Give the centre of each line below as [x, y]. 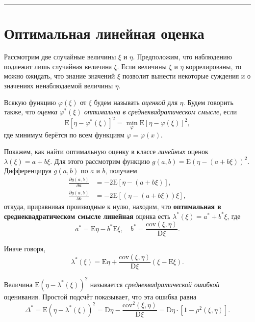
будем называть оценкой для [136, 102]
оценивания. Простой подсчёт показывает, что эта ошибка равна [100, 296]
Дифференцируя [28, 171]
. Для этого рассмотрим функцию [100, 161]
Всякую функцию [30, 102]
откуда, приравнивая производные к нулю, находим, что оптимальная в [113, 206]
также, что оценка [31, 112]
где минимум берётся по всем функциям [64, 135]
